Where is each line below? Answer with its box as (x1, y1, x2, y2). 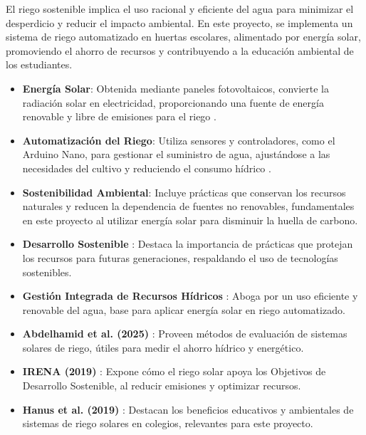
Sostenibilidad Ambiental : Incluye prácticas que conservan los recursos (22, 184, 346, 199)
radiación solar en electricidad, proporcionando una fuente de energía (22, 95, 324, 110)
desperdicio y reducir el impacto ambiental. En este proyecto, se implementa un (6, 15, 353, 30)
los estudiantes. (6, 57, 73, 72)
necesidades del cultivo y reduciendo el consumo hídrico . (22, 160, 271, 175)
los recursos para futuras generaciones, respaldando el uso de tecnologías (22, 250, 338, 265)
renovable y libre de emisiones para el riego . (22, 109, 216, 124)
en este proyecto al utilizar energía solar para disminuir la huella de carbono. (22, 212, 358, 227)
